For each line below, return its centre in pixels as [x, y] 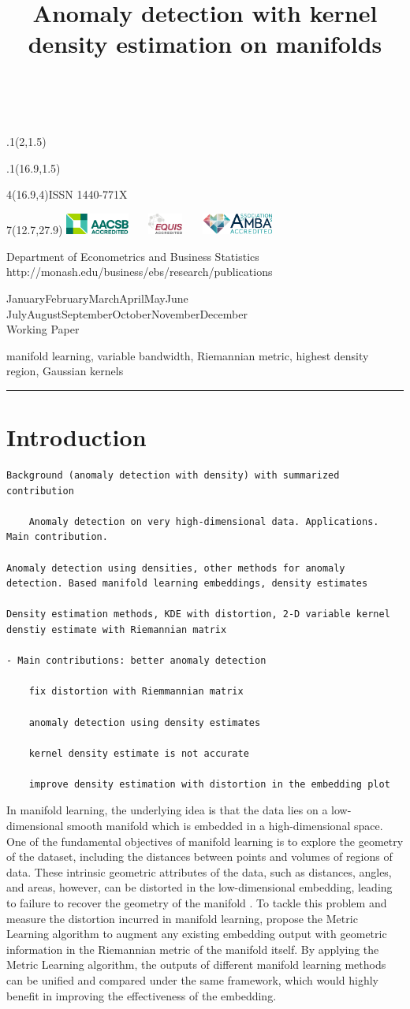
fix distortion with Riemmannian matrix [136, 692]
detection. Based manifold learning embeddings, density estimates [187, 584]
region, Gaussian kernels [65, 371]
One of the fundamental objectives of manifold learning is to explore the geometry [205, 841]
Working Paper [43, 329]
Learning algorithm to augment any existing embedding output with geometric [197, 934]
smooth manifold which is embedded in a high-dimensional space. [225, 826]
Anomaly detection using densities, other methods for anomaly [176, 568]
